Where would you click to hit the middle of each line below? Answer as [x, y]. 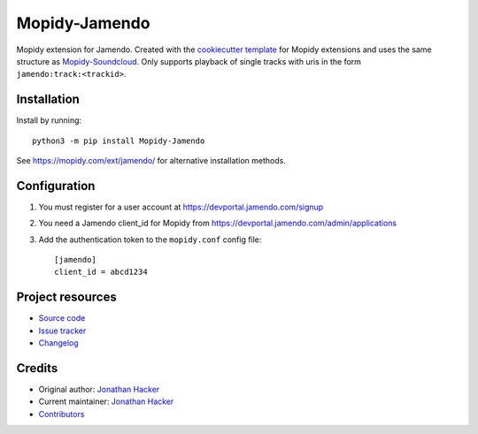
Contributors [62, 414]
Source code [62, 318]
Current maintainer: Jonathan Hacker [106, 401]
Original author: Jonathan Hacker [99, 390]
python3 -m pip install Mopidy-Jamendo [119, 141]
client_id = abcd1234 [101, 272]
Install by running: [49, 120]
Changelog [58, 343]
